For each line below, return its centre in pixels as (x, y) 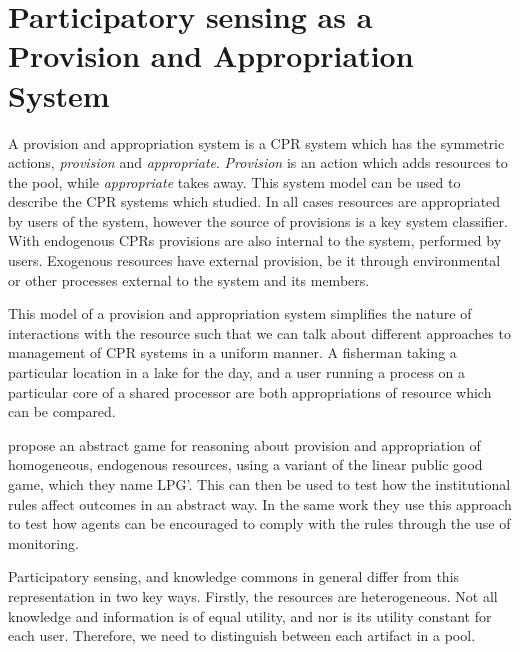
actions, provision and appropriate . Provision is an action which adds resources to (258, 162)
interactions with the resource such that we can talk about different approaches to (259, 332)
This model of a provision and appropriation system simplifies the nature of (240, 313)
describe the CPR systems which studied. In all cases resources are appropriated (254, 201)
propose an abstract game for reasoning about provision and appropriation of (244, 444)
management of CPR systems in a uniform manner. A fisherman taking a (232, 352)
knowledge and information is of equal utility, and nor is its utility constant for (250, 615)
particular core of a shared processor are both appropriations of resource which (250, 391)
